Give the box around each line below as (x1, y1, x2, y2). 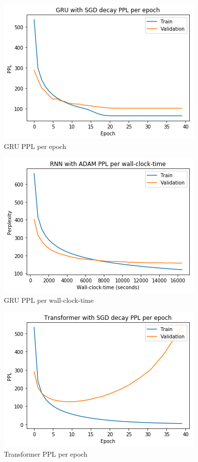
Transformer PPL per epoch (4, 448, 87, 459)
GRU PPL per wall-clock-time (4, 295, 94, 305)
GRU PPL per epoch (4, 141, 66, 151)
